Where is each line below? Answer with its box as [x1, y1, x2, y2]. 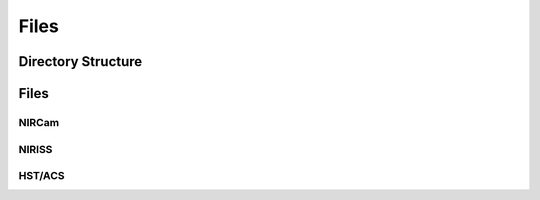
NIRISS [18, 142, 53, 156]
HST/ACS [18, 169, 65, 183]
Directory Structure [18, 53, 143, 70]
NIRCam [18, 115, 60, 129]
